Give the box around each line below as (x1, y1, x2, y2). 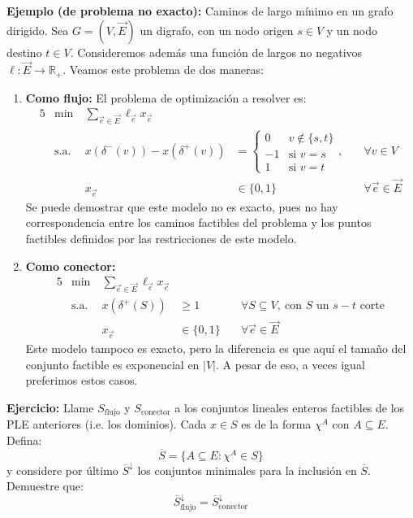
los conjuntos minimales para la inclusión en (137, 461, 357, 478)
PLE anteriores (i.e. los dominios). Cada (6, 416, 207, 433)
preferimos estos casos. (25, 372, 138, 389)
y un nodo (326, 21, 378, 38)
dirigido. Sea (6, 21, 69, 38)
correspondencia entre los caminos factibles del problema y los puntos (25, 214, 372, 231)
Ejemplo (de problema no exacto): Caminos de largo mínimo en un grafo (6, 2, 394, 19)
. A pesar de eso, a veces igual (216, 355, 365, 372)
